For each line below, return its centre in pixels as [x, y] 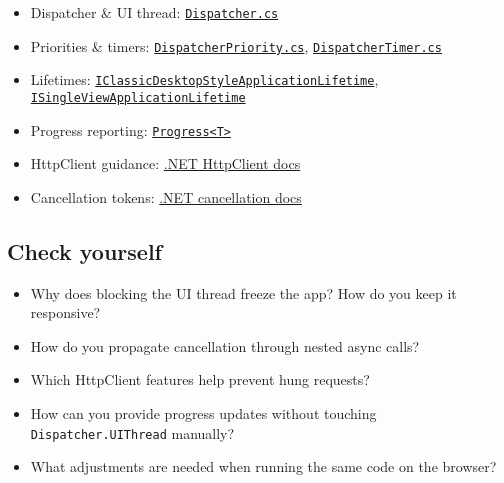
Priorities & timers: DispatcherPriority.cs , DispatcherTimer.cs [236, 45]
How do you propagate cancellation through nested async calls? [225, 345]
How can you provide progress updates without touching [203, 413]
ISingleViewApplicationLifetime [138, 97]
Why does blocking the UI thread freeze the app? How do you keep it [243, 292]
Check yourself [84, 250]
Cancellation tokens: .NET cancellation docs [166, 196]
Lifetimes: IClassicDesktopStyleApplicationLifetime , [204, 79]
